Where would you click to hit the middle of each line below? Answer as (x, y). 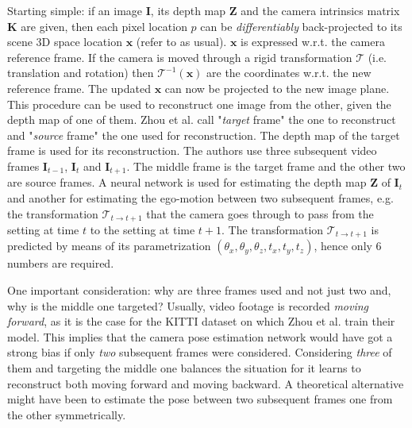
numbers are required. (61, 263)
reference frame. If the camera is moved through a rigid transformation (180, 57)
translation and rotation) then (81, 73)
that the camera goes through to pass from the (260, 213)
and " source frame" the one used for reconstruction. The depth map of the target (204, 135)
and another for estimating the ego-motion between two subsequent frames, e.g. (200, 197)
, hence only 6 (348, 246)
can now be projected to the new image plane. (277, 88)
